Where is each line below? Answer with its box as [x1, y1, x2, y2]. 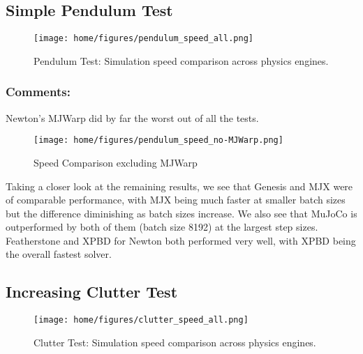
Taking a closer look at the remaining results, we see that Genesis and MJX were [6, 178, 353, 193]
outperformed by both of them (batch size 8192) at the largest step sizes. [6, 220, 318, 234]
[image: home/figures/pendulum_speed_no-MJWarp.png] [34, 135, 283, 146]
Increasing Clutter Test [6, 281, 178, 302]
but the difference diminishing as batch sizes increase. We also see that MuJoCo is [6, 206, 357, 220]
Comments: [6, 83, 71, 100]
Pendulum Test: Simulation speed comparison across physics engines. [34, 53, 329, 68]
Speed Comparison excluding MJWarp [34, 155, 198, 169]
